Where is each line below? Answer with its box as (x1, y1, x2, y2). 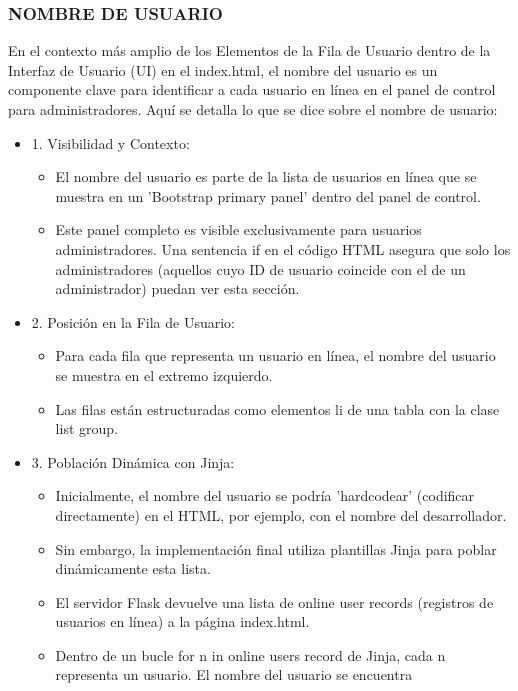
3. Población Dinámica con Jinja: (31, 451, 235, 472)
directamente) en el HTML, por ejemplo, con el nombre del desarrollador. (55, 504, 507, 525)
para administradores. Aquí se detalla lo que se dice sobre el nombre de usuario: (8, 99, 498, 119)
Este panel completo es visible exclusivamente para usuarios (55, 219, 422, 240)
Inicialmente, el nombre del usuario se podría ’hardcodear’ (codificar (55, 485, 475, 506)
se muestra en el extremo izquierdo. (55, 364, 273, 385)
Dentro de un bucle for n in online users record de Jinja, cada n (55, 644, 446, 665)
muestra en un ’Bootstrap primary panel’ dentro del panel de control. (55, 185, 481, 206)
